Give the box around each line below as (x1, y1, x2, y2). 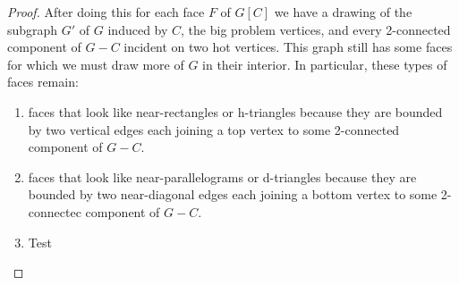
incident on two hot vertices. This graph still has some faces (123, 38, 453, 56)
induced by (107, 20, 168, 38)
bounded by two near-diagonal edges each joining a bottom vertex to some (28, 185, 438, 204)
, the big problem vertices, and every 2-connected (181, 20, 451, 38)
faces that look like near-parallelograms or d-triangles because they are (28, 167, 417, 186)
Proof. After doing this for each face (7, 3, 205, 21)
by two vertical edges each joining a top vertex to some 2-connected (28, 120, 400, 138)
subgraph (7, 20, 58, 38)
